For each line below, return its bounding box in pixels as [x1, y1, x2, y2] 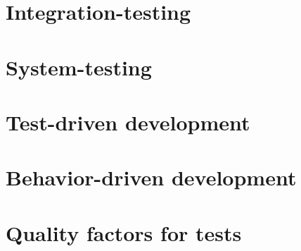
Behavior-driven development [6, 163, 297, 192]
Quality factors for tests [6, 218, 242, 247]
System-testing [6, 52, 152, 81]
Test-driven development [6, 107, 250, 136]
